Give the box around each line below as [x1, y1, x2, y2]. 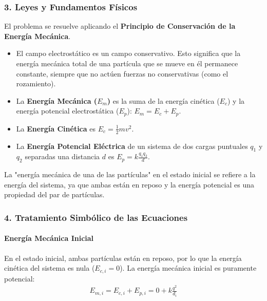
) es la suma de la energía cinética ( [107, 95, 220, 106]
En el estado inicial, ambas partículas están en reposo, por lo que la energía [4, 252, 242, 263]
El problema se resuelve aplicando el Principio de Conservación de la [4, 21, 236, 31]
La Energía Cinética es [16, 123, 96, 134]
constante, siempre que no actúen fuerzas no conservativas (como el [16, 68, 228, 79]
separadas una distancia [25, 151, 100, 162]
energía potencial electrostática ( [16, 105, 119, 116]
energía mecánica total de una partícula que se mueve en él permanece [16, 58, 238, 68]
